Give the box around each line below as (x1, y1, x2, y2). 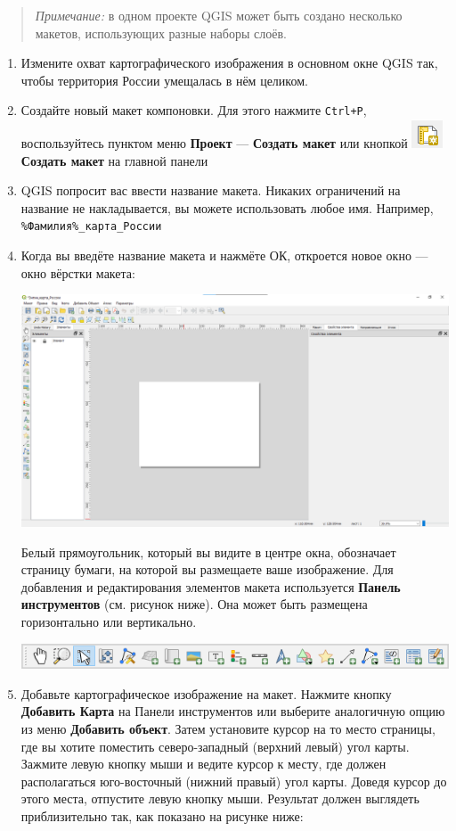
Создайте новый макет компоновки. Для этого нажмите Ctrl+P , (20, 101, 367, 119)
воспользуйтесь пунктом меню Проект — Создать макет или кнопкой (20, 134, 408, 152)
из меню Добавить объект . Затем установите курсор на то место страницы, (20, 719, 436, 737)
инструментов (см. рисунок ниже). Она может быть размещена (20, 595, 368, 613)
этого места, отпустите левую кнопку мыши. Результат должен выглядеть (20, 789, 419, 808)
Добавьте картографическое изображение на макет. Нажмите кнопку (20, 684, 392, 703)
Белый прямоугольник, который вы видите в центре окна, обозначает (20, 542, 396, 561)
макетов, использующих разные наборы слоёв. (35, 23, 287, 42)
